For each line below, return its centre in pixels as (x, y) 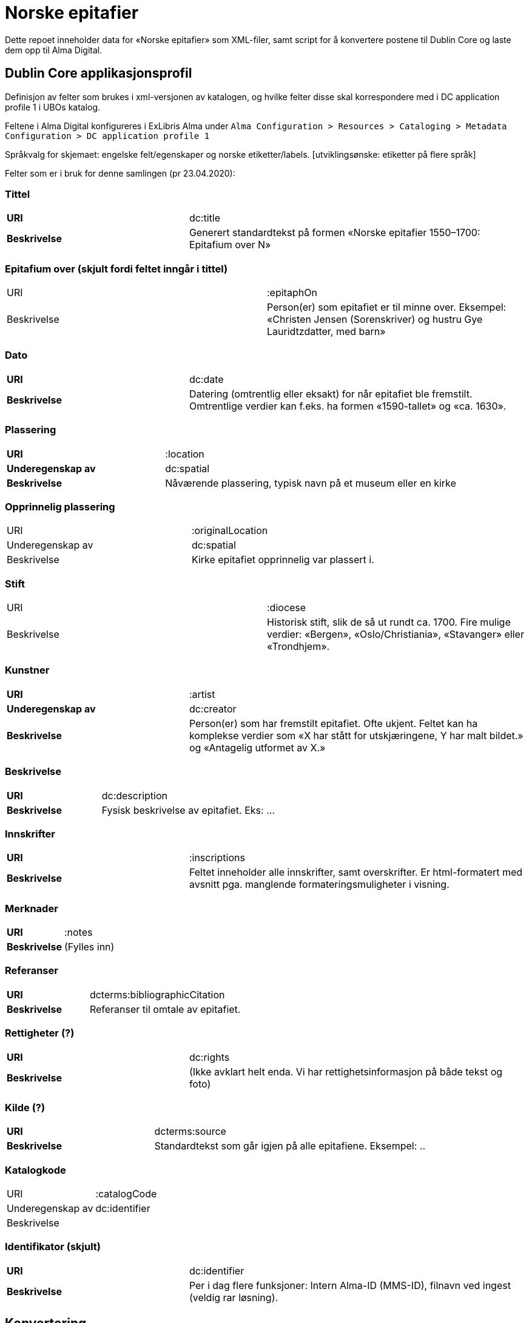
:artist (202, 694)
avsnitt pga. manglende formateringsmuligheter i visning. (319, 885)
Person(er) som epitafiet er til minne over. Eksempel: (387, 307)
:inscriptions (217, 858)
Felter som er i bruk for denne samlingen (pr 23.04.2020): (120, 173)
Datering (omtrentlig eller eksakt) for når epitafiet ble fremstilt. (331, 394)
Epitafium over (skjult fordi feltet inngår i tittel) (116, 269)
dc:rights (209, 1057)
